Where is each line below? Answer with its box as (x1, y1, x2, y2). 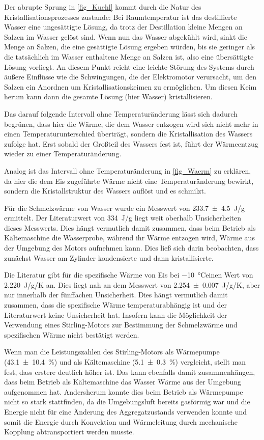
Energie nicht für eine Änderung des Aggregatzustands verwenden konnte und (4, 406, 247, 417)
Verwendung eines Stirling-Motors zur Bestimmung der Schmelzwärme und (4, 319, 238, 330)
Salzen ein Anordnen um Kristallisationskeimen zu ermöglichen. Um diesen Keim (4, 81, 257, 92)
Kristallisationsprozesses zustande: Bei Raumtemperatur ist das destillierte (4, 11, 237, 22)
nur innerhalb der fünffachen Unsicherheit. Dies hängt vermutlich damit (4, 289, 228, 300)
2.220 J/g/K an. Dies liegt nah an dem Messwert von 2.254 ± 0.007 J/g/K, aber (4, 279, 260, 290)
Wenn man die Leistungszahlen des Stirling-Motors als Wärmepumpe (4, 346, 220, 357)
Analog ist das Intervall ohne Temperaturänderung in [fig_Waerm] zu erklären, (4, 165, 251, 176)
